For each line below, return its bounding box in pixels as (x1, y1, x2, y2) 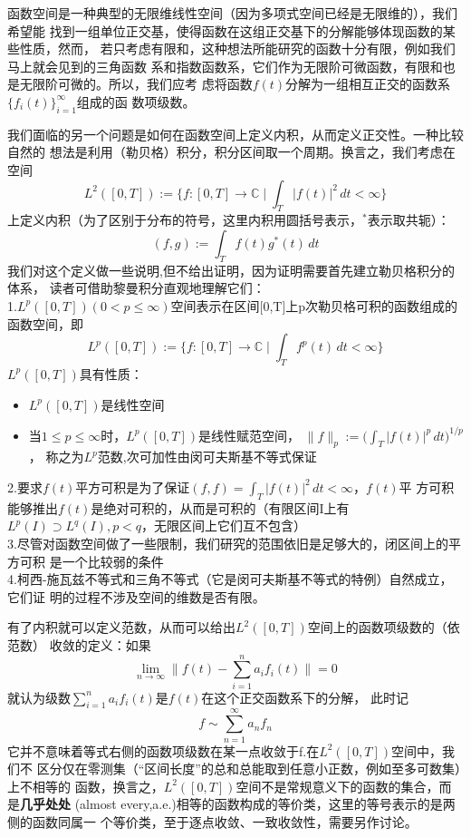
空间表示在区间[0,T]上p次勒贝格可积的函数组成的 (170, 296, 458, 315)
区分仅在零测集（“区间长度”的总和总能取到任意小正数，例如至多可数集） (36, 759, 461, 778)
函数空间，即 (7, 314, 83, 333)
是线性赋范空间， (197, 425, 300, 444)
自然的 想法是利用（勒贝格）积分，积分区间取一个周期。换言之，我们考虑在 (7, 142, 456, 161)
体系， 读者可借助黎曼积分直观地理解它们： (7, 278, 265, 297)
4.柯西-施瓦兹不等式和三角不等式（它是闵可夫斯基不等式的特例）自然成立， (7, 569, 453, 589)
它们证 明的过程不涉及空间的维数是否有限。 (7, 587, 265, 606)
